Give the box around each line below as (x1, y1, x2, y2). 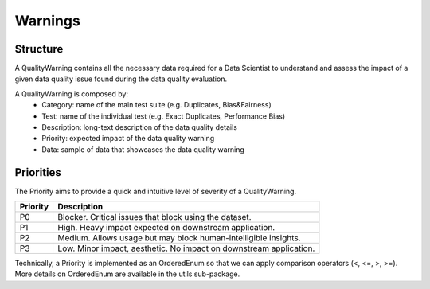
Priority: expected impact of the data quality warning (41, 134, 215, 143)
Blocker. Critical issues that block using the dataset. (57, 212, 252, 223)
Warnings (14, 12, 81, 29)
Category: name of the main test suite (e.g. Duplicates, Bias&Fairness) (41, 100, 272, 110)
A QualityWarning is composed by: (14, 88, 129, 99)
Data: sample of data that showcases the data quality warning (41, 144, 244, 154)
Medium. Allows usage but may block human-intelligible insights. (57, 232, 302, 244)
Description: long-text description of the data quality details (41, 123, 238, 132)
